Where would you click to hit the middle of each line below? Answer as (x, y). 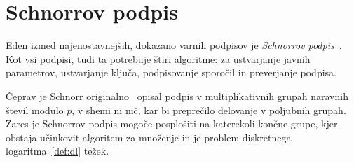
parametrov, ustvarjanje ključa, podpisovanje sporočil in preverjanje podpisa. (171, 72)
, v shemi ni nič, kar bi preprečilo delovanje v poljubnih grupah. (209, 109)
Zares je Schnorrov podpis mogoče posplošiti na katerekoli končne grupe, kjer (172, 123)
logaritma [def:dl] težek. (57, 151)
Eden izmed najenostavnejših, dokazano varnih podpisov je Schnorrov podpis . (174, 45)
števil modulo (35, 109)
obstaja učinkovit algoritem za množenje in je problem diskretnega (149, 137)
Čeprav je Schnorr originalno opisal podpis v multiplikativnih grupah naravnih (177, 95)
